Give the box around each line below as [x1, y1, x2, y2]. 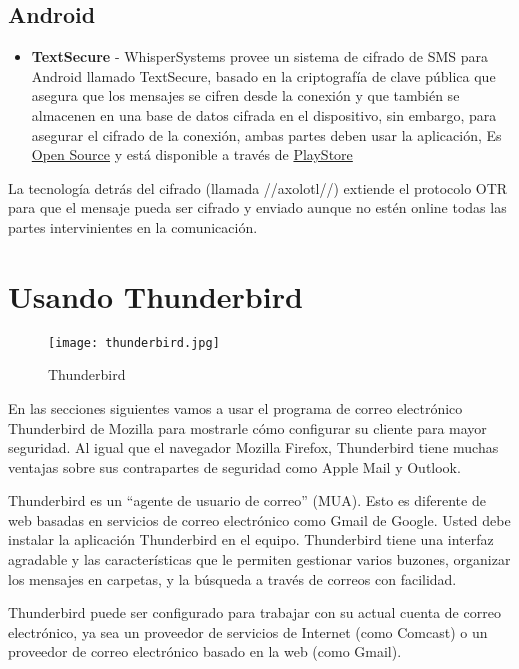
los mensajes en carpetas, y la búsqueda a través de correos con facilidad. [8, 568, 457, 589]
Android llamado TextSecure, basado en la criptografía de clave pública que [31, 65, 496, 86]
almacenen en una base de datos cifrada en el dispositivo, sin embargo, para [31, 104, 497, 125]
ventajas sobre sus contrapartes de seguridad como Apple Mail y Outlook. [8, 456, 461, 477]
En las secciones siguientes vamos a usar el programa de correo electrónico [8, 397, 463, 418]
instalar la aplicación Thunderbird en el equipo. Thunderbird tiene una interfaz [8, 529, 494, 550]
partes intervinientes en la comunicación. [8, 216, 258, 237]
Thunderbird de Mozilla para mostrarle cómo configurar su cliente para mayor [8, 417, 487, 438]
